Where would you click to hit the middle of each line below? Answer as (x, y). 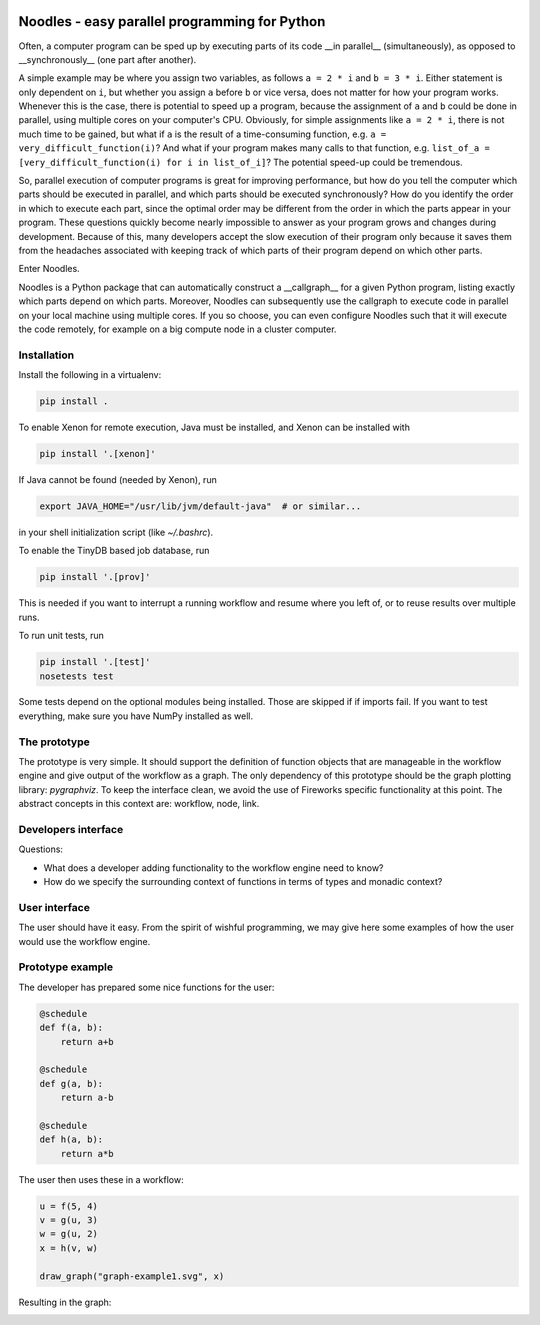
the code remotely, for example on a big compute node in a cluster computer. (177, 329)
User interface (54, 907)
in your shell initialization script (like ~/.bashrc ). (116, 532)
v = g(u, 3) (69, 1220)
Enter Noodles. (49, 269)
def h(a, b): (71, 1139)
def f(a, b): (71, 1028)
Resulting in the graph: (65, 1302)
